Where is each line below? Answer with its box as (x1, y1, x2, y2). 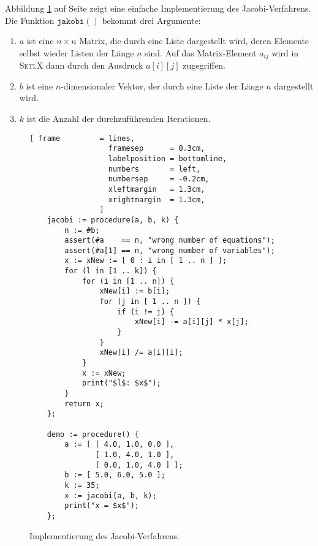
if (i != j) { (117, 307, 175, 316)
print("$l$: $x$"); (81, 379, 161, 388)
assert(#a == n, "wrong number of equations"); (64, 236, 275, 245)
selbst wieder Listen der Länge (19, 46, 134, 59)
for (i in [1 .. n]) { (81, 276, 175, 286)
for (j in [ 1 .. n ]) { (99, 297, 201, 306)
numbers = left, (108, 164, 201, 173)
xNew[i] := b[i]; (99, 287, 170, 296)
